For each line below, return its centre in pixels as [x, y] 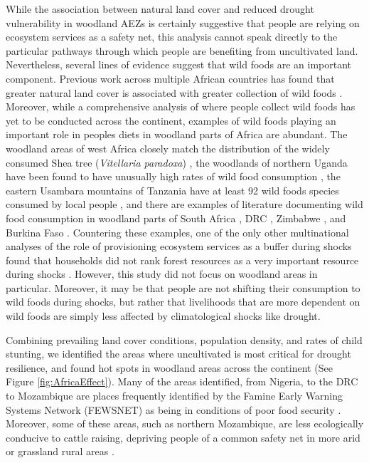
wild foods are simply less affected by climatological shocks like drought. [163, 316]
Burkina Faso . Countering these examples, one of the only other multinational [177, 232]
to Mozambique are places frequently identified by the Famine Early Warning [174, 396]
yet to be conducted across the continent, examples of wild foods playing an [171, 120]
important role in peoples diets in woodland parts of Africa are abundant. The [177, 134]
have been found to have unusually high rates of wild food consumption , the [173, 176]
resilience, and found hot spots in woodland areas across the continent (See [169, 367]
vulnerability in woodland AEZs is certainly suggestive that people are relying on [183, 22]
